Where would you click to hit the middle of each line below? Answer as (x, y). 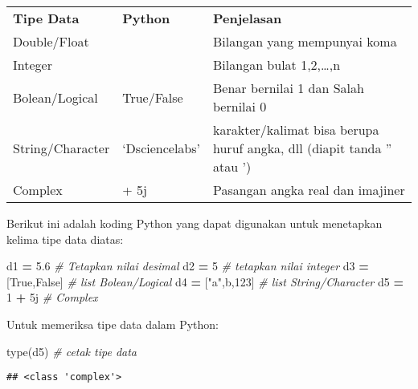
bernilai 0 (240, 106)
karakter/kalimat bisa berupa (296, 130)
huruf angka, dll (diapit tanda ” (303, 148)
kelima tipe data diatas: (65, 239)
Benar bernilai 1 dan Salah (289, 88)
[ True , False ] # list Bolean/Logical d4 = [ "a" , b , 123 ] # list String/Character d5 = (205, 281)
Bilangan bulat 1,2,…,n (277, 65)
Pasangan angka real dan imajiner (309, 190)
